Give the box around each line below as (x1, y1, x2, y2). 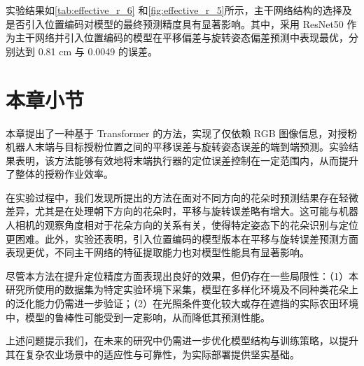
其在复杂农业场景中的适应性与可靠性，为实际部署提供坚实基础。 (6, 346, 300, 361)
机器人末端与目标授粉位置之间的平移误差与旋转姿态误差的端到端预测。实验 (6, 139, 349, 154)
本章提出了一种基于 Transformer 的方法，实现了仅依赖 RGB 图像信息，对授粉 (6, 125, 358, 140)
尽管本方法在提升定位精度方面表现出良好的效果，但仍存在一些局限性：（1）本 (6, 268, 358, 283)
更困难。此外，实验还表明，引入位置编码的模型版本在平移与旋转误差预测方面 (6, 231, 358, 246)
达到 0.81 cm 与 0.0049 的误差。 (15, 43, 157, 58)
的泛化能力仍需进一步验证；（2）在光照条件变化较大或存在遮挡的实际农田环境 (6, 296, 358, 311)
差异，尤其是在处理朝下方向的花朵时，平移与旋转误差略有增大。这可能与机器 (6, 204, 358, 218)
